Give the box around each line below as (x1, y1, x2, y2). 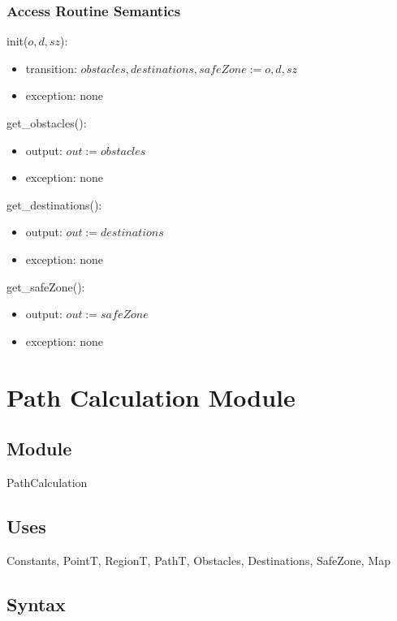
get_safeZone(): (6, 278, 85, 295)
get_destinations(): (6, 196, 102, 213)
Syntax (6, 591, 66, 616)
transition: (25, 59, 77, 76)
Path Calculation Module (6, 380, 296, 413)
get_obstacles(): (6, 114, 87, 131)
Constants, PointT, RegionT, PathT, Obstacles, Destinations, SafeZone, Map (6, 551, 391, 568)
